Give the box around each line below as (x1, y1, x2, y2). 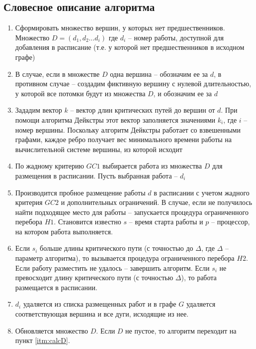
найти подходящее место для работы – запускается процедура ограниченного (15, 206, 249, 217)
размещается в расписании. (15, 282, 97, 292)
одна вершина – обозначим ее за (110, 68, 208, 79)
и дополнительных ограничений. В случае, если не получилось (61, 197, 253, 207)
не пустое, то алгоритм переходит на (125, 325, 237, 336)
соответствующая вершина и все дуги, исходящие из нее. (15, 309, 189, 319)
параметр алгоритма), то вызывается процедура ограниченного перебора (15, 253, 235, 263)
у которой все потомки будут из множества (15, 88, 146, 98)
